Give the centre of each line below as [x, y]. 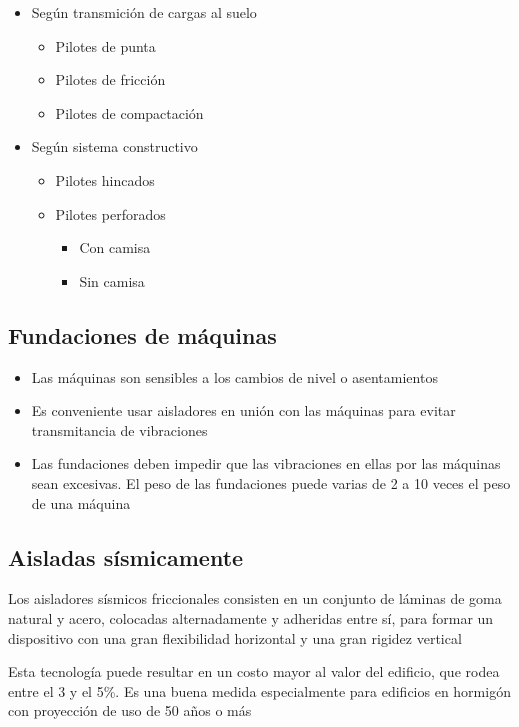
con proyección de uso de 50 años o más [130, 710]
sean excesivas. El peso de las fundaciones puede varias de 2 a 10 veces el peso [271, 482]
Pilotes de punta [105, 45]
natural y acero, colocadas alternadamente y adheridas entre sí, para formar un [251, 617]
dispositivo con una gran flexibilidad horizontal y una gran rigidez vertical [235, 637]
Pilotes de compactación [129, 112]
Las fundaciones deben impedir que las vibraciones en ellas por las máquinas [266, 463]
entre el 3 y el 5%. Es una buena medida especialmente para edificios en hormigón [259, 690]
